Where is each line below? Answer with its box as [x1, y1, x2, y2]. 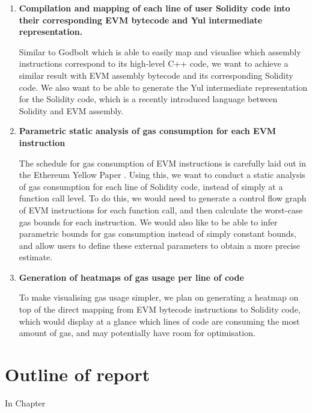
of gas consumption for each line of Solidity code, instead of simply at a [19, 180, 283, 192]
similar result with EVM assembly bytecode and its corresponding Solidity [19, 69, 293, 81]
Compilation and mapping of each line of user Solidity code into [19, 2, 290, 14]
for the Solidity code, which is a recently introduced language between [19, 93, 278, 105]
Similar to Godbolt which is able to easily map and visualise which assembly [19, 45, 301, 58]
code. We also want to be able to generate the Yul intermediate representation [19, 81, 308, 93]
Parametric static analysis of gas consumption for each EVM [19, 124, 277, 137]
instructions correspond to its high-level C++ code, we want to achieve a [19, 57, 289, 70]
